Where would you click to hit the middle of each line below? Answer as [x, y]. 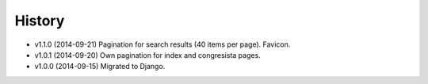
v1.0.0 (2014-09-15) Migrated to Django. [100, 67]
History [40, 21]
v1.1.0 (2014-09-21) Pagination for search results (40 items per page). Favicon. [162, 44]
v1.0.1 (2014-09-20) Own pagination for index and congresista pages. [147, 55]
